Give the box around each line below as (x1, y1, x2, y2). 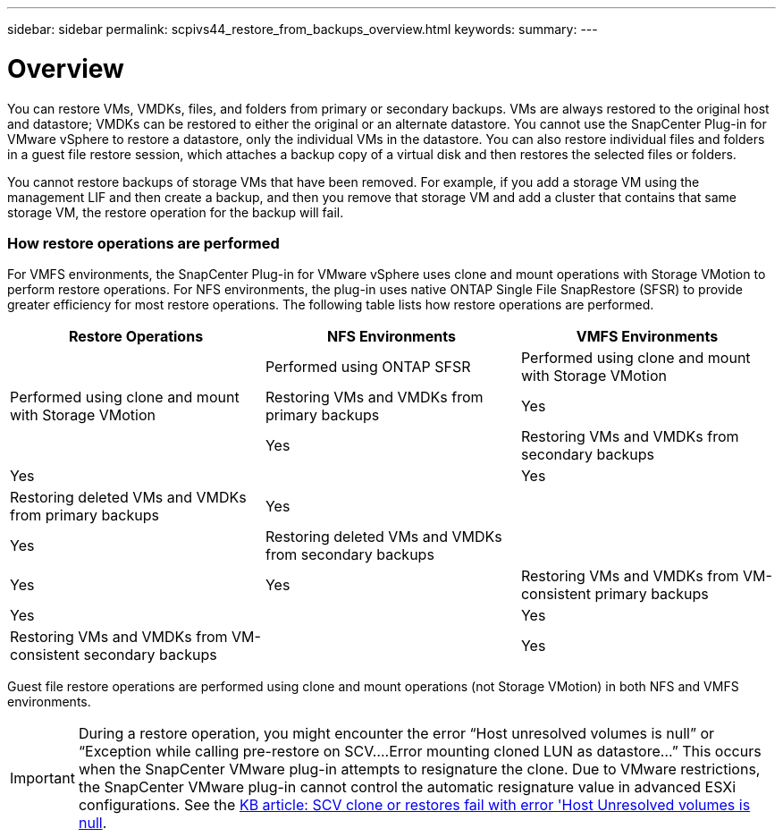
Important (10, 769, 75, 788)
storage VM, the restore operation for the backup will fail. (7, 204, 344, 220)
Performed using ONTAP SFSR (265, 358, 471, 376)
